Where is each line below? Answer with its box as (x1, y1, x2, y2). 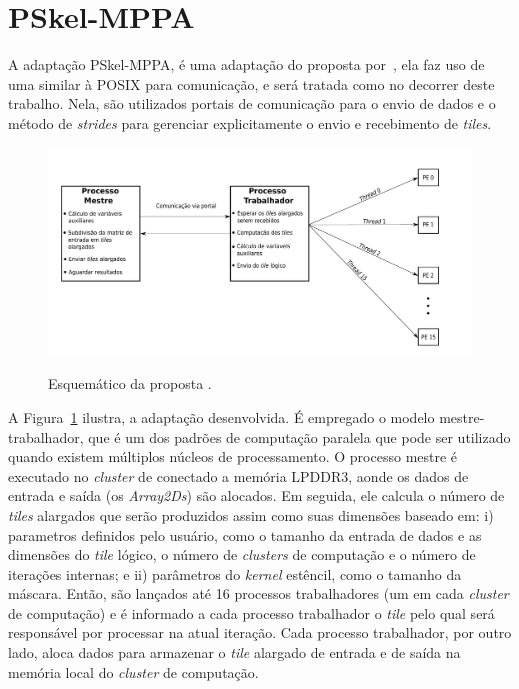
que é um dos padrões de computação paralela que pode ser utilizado (88, 426, 511, 447)
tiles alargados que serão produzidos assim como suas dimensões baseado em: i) (8, 504, 494, 525)
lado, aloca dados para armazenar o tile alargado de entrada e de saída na (8, 642, 461, 663)
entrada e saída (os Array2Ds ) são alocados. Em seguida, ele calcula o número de (8, 485, 505, 506)
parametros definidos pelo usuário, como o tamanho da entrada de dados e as (8, 524, 482, 545)
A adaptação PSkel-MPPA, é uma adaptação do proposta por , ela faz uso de (8, 54, 485, 75)
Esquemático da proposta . (48, 373, 212, 394)
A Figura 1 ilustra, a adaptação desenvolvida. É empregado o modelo (8, 406, 435, 427)
